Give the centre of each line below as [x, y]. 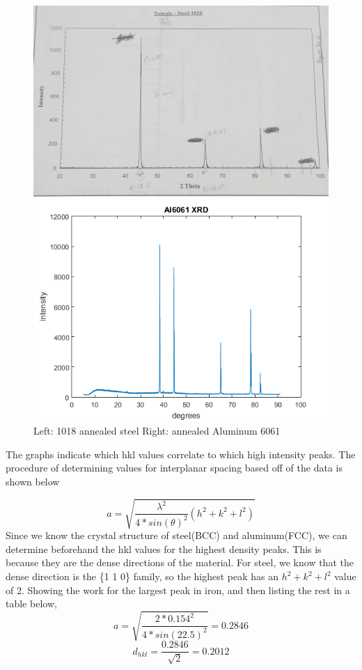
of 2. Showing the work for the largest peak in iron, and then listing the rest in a [178, 590]
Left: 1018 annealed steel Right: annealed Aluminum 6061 [157, 431]
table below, [31, 603]
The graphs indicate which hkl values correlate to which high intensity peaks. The [181, 454]
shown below [33, 482]
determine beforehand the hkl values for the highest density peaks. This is [164, 548]
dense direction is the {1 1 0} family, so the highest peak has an [142, 576]
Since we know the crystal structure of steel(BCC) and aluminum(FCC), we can [176, 535]
